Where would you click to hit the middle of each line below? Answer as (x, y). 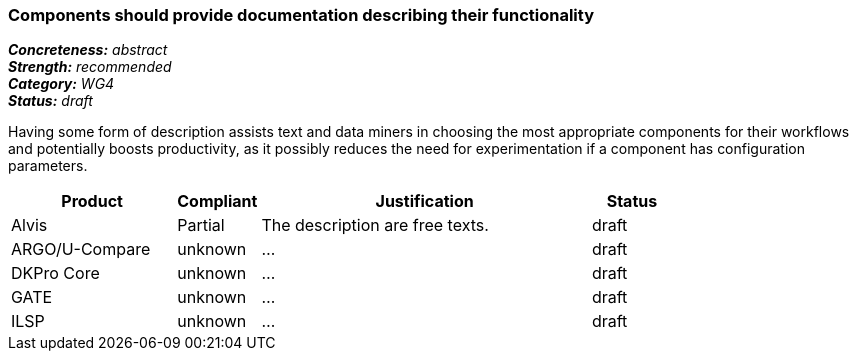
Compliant (217, 201)
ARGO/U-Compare (81, 249)
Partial (201, 225)
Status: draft (50, 101)
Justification (424, 201)
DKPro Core (55, 273)
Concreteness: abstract (88, 50)
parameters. (48, 166)
